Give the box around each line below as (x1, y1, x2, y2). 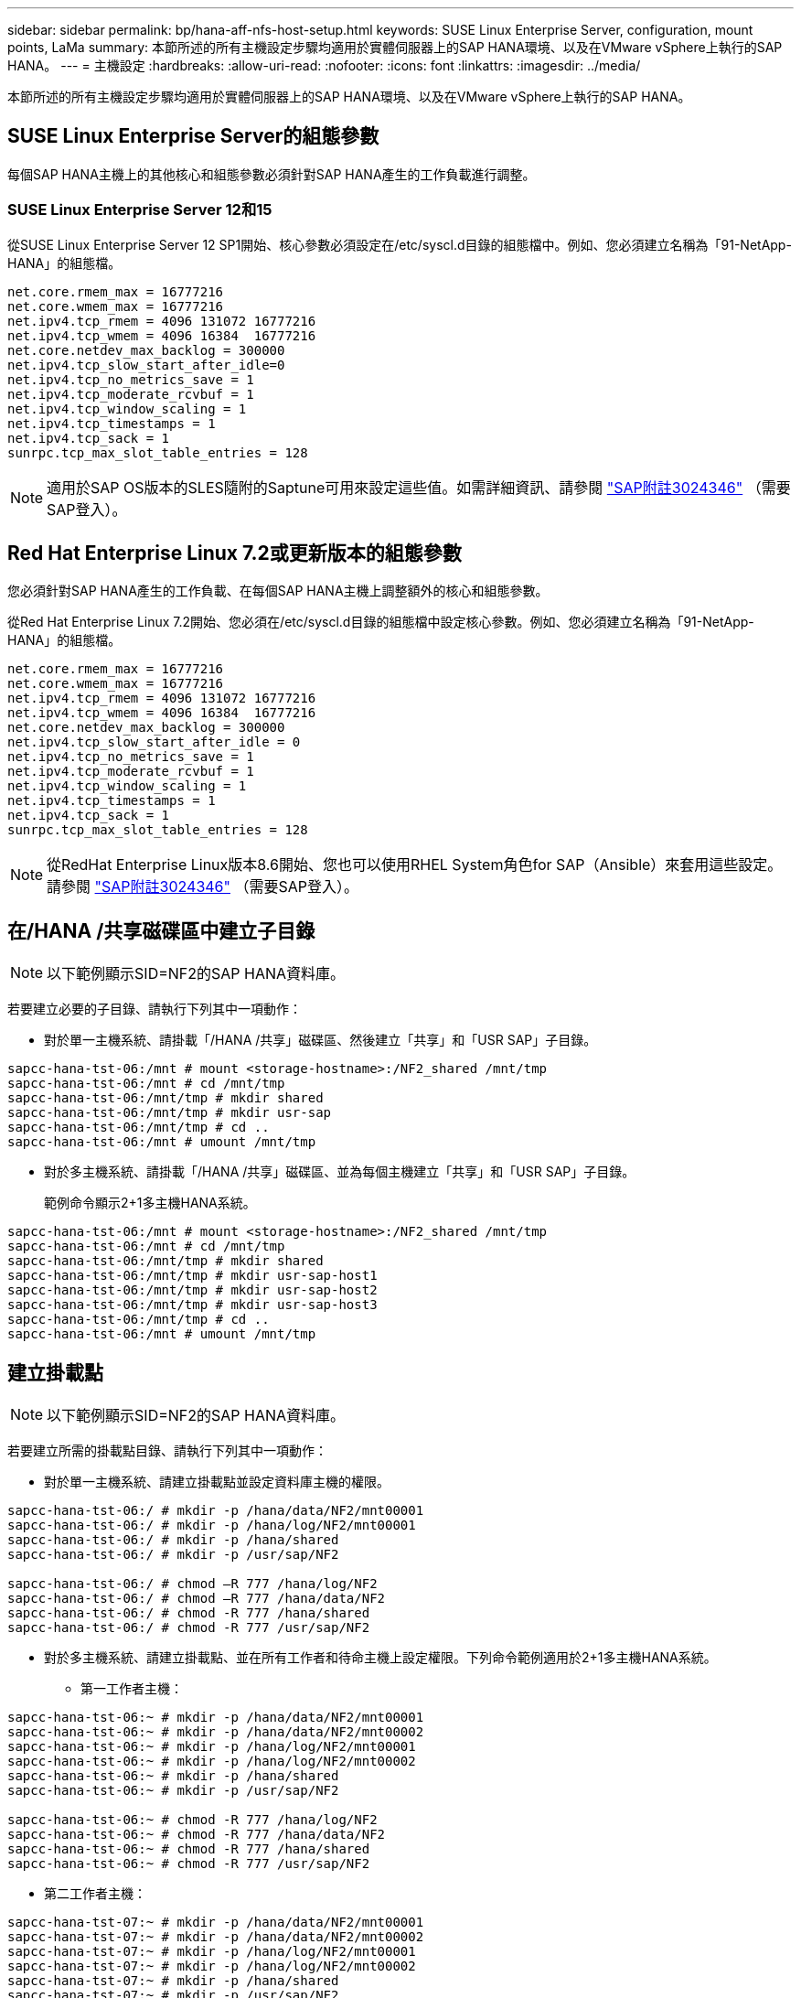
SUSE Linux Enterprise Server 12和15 (7, 200, 272, 220)
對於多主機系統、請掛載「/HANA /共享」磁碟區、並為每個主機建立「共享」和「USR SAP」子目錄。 (44, 1164, 635, 1180)
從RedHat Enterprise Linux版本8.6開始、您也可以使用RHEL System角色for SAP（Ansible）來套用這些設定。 (47, 855, 783, 875)
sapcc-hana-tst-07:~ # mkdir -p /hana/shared (7, 1973, 339, 1989)
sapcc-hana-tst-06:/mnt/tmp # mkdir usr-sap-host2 (7, 1283, 378, 1298)
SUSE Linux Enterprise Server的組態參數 (7, 124, 379, 148)
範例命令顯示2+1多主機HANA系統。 (44, 1195, 256, 1211)
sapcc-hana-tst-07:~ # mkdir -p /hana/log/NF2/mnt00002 (7, 1959, 416, 1974)
